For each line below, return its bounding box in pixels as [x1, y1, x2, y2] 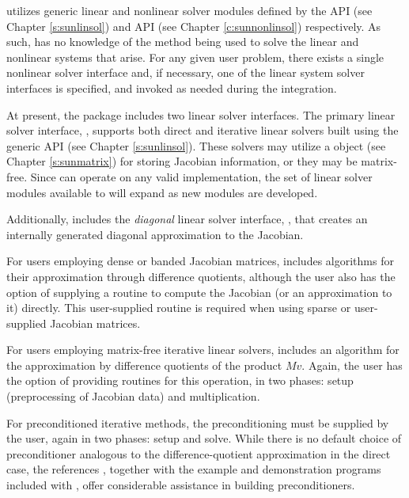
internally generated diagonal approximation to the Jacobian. [6, 226, 304, 242]
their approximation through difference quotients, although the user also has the [6, 268, 396, 284]
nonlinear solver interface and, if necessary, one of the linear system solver [6, 64, 365, 81]
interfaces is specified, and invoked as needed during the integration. [6, 79, 337, 96]
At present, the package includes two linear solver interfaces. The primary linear [6, 106, 396, 123]
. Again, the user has [301, 356, 403, 373]
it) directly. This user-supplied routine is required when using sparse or [6, 299, 351, 316]
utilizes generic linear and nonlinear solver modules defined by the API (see [6, 2, 373, 18]
